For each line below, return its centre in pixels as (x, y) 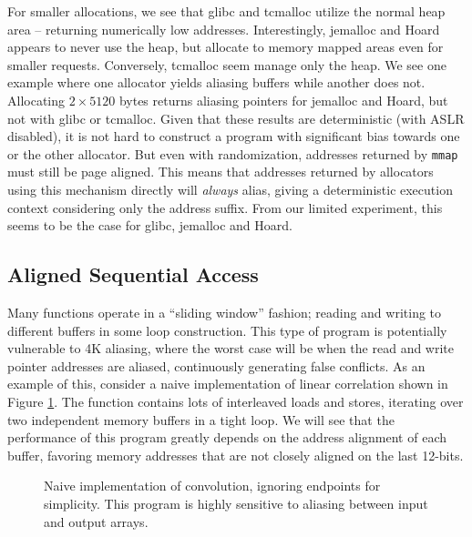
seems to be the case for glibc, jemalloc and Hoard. (150, 225)
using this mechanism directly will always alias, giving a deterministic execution (230, 189)
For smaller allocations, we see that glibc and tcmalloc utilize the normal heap (226, 11)
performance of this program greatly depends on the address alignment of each (227, 437)
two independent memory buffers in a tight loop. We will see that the (201, 419)
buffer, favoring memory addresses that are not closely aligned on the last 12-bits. (236, 455)
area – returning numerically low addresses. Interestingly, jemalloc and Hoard (224, 29)
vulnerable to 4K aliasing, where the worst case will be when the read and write (231, 348)
